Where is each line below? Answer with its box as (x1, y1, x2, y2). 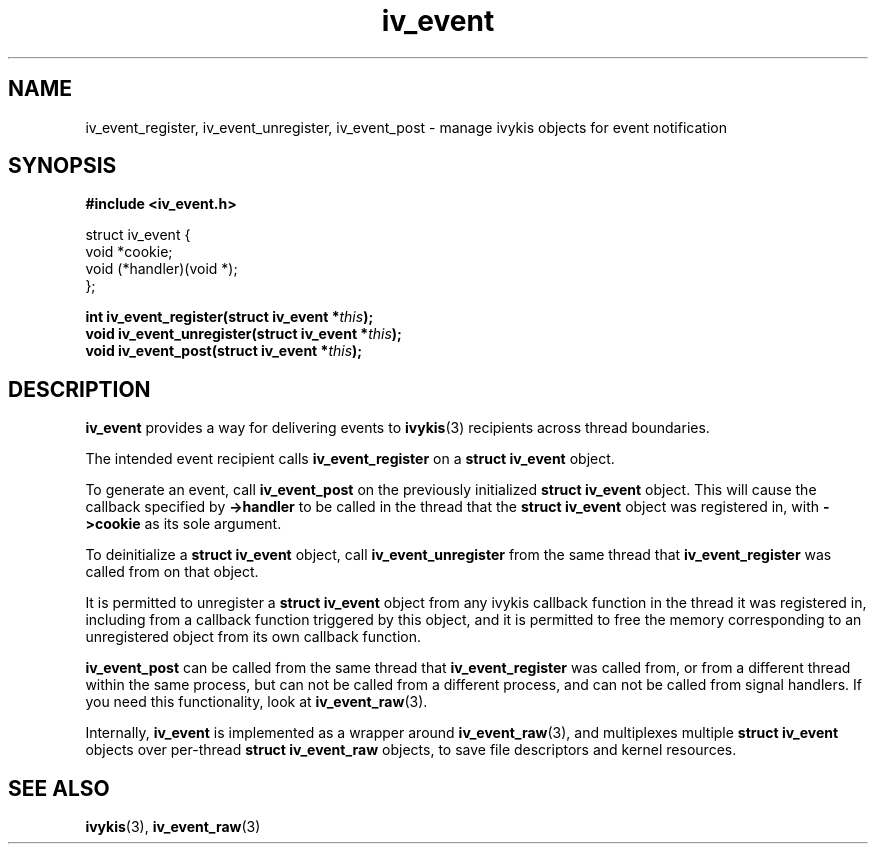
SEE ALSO (8, 775, 110, 801)
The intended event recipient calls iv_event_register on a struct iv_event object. (85, 450, 615, 468)
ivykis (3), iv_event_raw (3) (85, 818, 261, 836)
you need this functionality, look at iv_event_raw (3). (85, 693, 428, 711)
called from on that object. (85, 563, 259, 581)
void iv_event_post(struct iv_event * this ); (85, 342, 363, 360)
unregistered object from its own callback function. (85, 628, 422, 646)
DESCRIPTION (8, 376, 151, 402)
